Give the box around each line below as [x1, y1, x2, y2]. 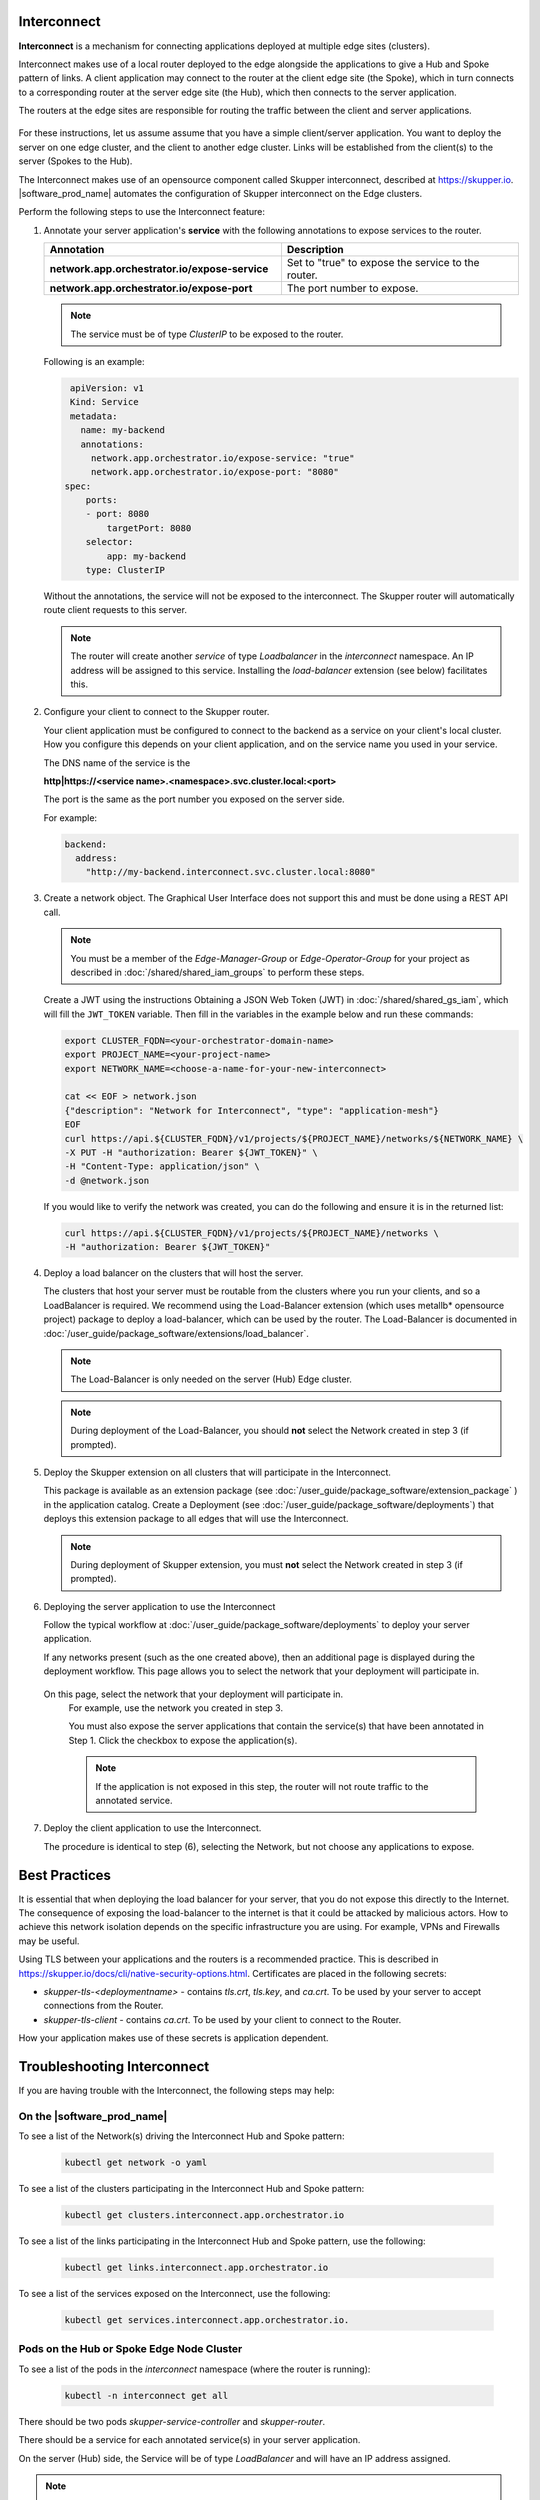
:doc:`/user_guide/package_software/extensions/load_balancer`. [43, 1327, 310, 1339]
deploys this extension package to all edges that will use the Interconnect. [43, 1513, 349, 1525]
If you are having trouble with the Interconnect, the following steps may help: [18, 2085, 335, 2097]
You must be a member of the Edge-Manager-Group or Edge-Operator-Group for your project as [70, 952, 470, 964]
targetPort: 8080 [106, 522, 192, 534]
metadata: [70, 410, 118, 422]
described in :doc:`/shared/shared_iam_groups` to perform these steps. [70, 966, 365, 979]
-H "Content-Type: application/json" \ [64, 1161, 260, 1172]
